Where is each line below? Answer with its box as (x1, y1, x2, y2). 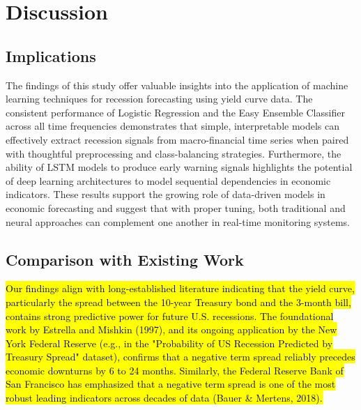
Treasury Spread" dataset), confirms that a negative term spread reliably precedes (6, 349, 355, 364)
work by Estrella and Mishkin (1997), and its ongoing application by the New (6, 322, 337, 337)
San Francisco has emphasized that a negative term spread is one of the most (6, 377, 336, 391)
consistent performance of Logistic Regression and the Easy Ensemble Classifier (6, 105, 345, 119)
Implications (6, 45, 96, 66)
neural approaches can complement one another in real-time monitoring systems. (6, 214, 350, 229)
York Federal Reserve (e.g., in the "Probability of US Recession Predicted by (6, 335, 333, 350)
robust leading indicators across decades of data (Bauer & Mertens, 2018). (6, 390, 323, 405)
